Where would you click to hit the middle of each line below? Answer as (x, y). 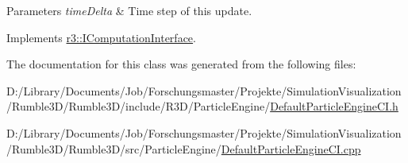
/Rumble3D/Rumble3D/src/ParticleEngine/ (114, 148)
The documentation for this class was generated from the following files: (181, 64)
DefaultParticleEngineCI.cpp (291, 148)
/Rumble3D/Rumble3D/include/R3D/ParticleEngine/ (139, 106)
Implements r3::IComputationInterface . (101, 37)
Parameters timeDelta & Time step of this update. (129, 10)
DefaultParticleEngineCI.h (334, 106)
